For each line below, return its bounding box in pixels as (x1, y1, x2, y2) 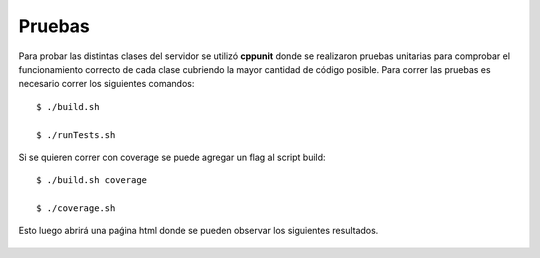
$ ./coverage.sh (36, 203, 116, 214)
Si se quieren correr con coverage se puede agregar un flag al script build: (18, 151, 326, 163)
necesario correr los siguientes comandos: (18, 78, 195, 90)
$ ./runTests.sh (36, 129, 116, 140)
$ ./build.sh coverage (36, 175, 148, 186)
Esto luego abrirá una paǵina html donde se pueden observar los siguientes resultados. (18, 225, 379, 237)
